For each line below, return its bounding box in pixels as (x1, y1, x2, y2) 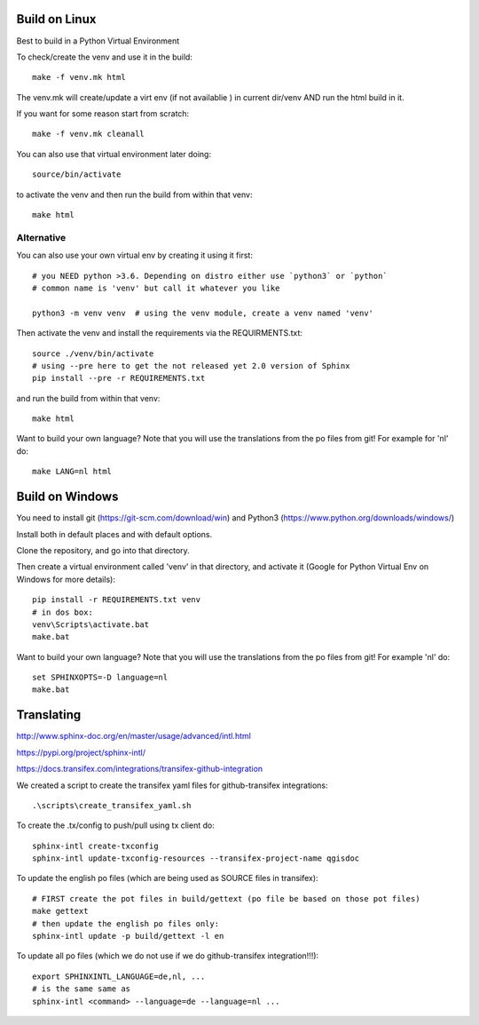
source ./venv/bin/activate (32, 348, 154, 359)
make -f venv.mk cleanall (32, 129, 145, 139)
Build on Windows (16, 489, 119, 505)
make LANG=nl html (32, 466, 113, 477)
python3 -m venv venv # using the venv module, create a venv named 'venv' (32, 307, 374, 318)
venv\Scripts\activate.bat (32, 619, 150, 630)
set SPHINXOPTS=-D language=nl (32, 672, 169, 683)
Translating (16, 707, 82, 723)
